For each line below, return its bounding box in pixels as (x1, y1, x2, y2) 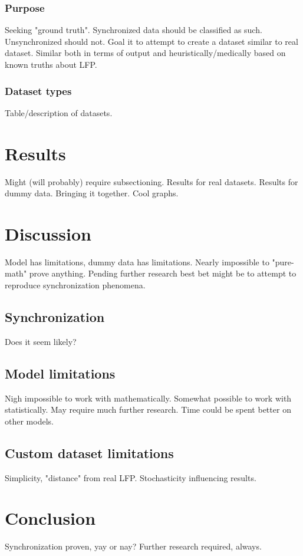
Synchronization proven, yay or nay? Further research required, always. (5, 540, 262, 552)
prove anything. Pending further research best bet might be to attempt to (29, 267, 297, 279)
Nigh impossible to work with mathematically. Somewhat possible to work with (5, 391, 292, 404)
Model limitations (5, 364, 116, 382)
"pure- (272, 255, 294, 268)
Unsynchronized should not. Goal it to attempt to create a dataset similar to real (5, 35, 298, 47)
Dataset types (5, 83, 72, 98)
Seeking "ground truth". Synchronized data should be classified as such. (5, 24, 262, 36)
